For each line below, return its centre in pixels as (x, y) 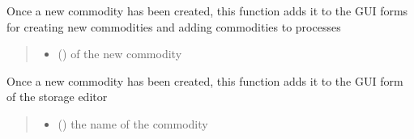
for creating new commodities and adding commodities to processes (174, 26)
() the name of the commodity (133, 123)
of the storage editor (57, 97)
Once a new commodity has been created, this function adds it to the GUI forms (207, 11)
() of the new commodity (120, 54)
